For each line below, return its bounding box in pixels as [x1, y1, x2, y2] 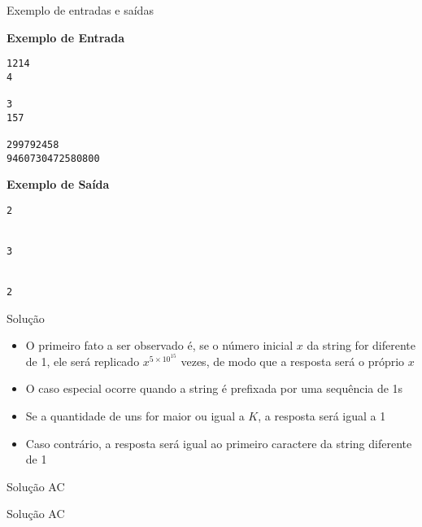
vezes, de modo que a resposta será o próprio [181, 352, 405, 369]
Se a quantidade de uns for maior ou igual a [25, 407, 245, 424]
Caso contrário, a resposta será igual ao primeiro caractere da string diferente [25, 434, 412, 451]
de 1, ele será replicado [25, 352, 140, 369]
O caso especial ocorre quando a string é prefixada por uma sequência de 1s [25, 380, 403, 397]
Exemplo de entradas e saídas [7, 2, 154, 18]
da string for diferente [307, 337, 415, 354]
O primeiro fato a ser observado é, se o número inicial [25, 337, 294, 354]
